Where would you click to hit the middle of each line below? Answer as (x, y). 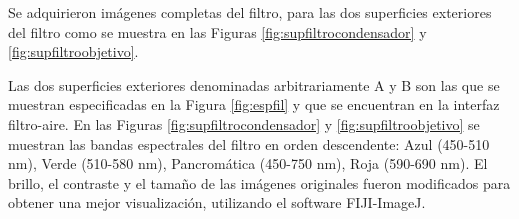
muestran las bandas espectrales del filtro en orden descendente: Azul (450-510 (249, 143)
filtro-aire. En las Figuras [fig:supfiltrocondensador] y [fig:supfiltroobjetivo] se (244, 123)
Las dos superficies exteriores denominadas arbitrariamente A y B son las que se (254, 84)
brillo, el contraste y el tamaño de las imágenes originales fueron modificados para (259, 182)
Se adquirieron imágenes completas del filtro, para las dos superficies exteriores (250, 12)
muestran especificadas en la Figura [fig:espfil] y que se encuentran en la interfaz (254, 104)
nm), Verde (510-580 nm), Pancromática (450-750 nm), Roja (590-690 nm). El (248, 163)
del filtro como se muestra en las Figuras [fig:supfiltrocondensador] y (217, 31)
